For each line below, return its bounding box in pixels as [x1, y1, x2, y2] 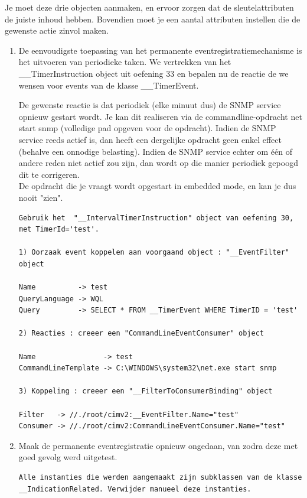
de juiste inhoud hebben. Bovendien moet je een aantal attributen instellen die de [5, 12, 301, 25]
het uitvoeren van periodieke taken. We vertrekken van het [18, 56, 231, 68]
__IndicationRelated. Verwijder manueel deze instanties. [18, 484, 252, 493]
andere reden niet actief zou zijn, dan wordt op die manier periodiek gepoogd [18, 157, 298, 169]
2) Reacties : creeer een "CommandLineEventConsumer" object [18, 329, 264, 338]
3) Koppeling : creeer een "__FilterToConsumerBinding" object [18, 387, 273, 396]
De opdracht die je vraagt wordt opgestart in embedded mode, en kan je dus [18, 180, 296, 192]
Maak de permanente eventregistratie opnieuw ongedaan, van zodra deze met [18, 439, 298, 451]
